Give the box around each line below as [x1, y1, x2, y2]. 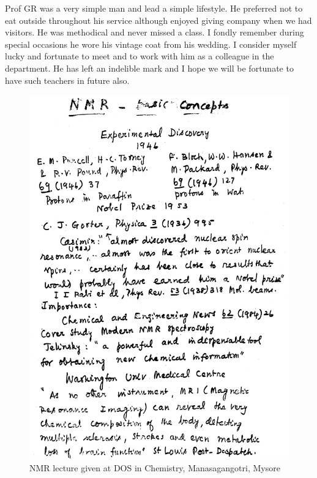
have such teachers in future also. [5, 73, 130, 86]
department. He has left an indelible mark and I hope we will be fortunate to [5, 61, 294, 74]
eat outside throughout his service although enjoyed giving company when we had [5, 13, 312, 26]
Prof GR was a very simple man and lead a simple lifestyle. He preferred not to [5, 2, 303, 14]
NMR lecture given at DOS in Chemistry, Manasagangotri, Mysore [29, 461, 280, 474]
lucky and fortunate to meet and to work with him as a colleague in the [5, 50, 274, 62]
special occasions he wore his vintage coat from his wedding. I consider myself [5, 37, 297, 50]
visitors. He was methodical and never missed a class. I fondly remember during [5, 26, 304, 39]
